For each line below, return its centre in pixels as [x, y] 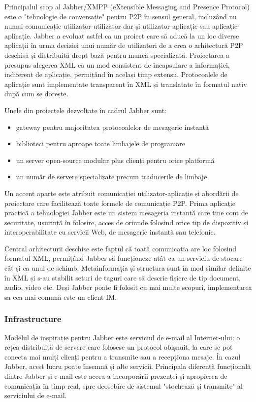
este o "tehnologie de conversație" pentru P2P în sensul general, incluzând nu [121, 16]
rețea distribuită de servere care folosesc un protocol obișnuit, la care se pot [119, 347]
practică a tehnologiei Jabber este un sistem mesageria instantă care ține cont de [126, 213]
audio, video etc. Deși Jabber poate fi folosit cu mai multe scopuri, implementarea [128, 287]
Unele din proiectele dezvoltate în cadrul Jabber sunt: [86, 110]
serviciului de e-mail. [36, 395]
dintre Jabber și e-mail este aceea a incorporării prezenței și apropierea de [116, 376]
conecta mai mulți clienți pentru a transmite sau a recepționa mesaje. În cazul [123, 356]
